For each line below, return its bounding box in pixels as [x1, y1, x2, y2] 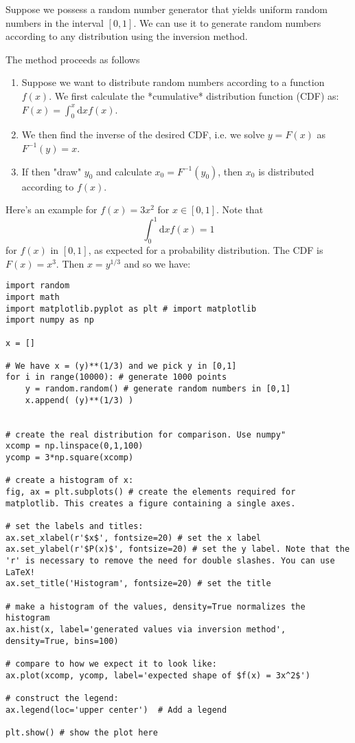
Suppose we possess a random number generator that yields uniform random [5, 2, 328, 16]
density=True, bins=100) [5, 636, 119, 646]
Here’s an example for [5, 202, 98, 217]
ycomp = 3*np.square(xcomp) [5, 453, 134, 463]
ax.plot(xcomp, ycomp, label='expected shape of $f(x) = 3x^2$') [5, 670, 310, 680]
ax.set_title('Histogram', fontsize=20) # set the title [5, 579, 271, 589]
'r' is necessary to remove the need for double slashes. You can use [5, 555, 335, 566]
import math [5, 292, 60, 302]
